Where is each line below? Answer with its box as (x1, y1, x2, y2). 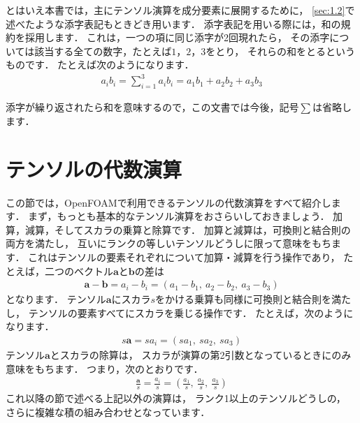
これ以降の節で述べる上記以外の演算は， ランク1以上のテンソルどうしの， (6, 391, 346, 406)
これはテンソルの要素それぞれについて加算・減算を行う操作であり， (28, 249, 340, 264)
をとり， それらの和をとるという (206, 43, 355, 58)
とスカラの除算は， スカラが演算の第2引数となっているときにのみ (50, 348, 352, 362)
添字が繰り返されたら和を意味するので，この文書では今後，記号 (6, 100, 299, 114)
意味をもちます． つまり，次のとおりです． (6, 361, 203, 376)
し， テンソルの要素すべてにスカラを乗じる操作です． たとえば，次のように (6, 305, 354, 320)
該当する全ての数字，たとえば (34, 43, 172, 58)
